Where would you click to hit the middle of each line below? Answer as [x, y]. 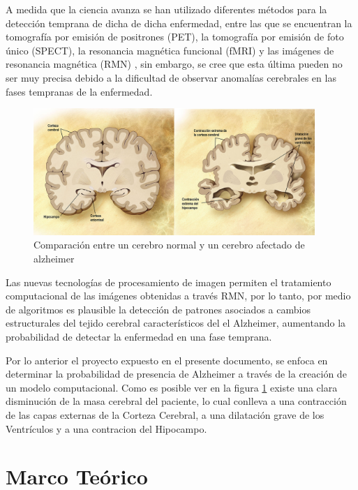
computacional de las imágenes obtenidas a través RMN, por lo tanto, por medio [178, 296]
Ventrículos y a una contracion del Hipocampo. [106, 428]
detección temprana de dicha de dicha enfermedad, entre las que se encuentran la [179, 23]
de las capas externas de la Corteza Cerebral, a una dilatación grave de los [165, 415]
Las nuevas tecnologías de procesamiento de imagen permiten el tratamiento [169, 282]
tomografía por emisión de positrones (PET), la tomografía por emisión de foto [175, 37]
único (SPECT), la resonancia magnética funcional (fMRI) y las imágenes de [170, 50]
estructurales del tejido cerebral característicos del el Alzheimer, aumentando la [176, 323]
